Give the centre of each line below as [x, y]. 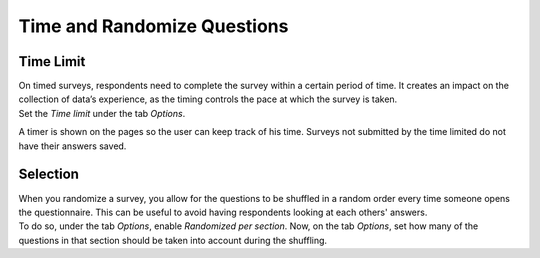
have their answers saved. [72, 146]
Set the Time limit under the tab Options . [102, 113]
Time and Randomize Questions [153, 26]
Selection [49, 174]
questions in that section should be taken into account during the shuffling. [173, 240]
